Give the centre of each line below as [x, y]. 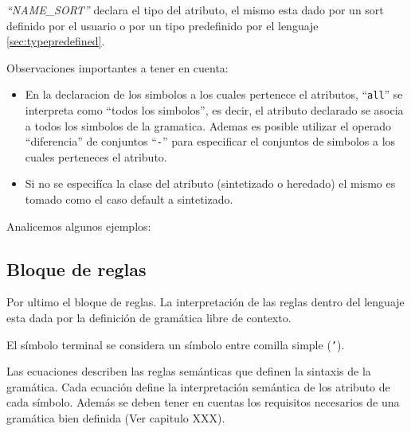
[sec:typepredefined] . [56, 41]
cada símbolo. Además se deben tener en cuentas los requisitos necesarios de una [203, 402]
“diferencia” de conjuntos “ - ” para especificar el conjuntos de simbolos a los [210, 141]
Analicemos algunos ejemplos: [79, 226]
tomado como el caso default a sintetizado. [129, 199]
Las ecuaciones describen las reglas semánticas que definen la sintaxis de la [189, 371]
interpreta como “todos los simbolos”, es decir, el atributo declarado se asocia [214, 110]
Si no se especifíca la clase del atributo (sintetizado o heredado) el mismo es [210, 183]
